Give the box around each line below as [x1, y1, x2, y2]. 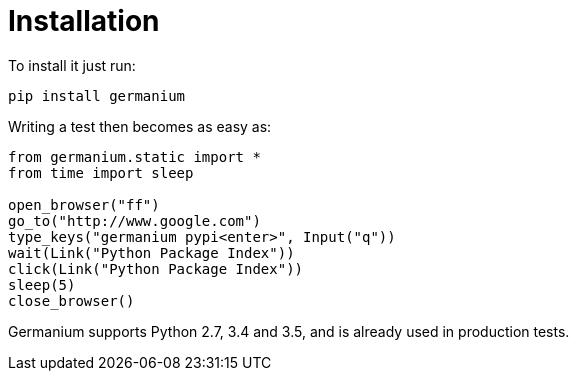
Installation [8, 4, 160, 38]
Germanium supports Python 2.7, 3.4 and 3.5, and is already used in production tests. [8, 322, 570, 340]
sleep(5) [8, 276, 76, 293]
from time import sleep [8, 164, 194, 181]
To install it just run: [8, 56, 136, 74]
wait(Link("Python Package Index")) [8, 244, 295, 261]
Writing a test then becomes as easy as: [8, 117, 272, 135]
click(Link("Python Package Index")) [8, 260, 304, 277]
